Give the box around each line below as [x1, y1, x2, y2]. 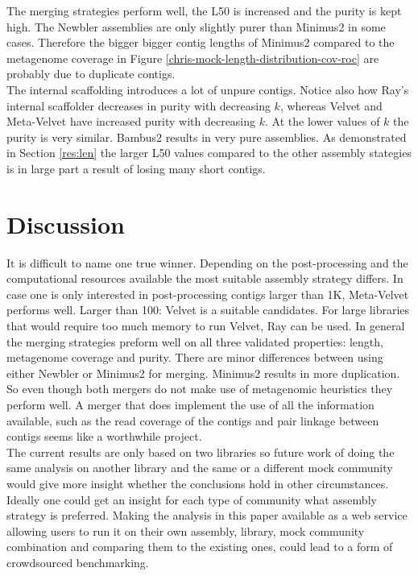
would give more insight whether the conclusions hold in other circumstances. [6, 474, 389, 491]
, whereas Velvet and [279, 97, 383, 114]
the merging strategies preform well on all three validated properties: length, [6, 333, 383, 350]
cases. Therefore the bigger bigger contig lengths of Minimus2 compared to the [6, 34, 395, 51]
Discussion [6, 207, 125, 240]
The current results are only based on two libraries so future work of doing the [6, 443, 395, 460]
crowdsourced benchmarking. [6, 553, 149, 570]
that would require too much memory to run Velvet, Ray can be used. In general [6, 317, 405, 334]
